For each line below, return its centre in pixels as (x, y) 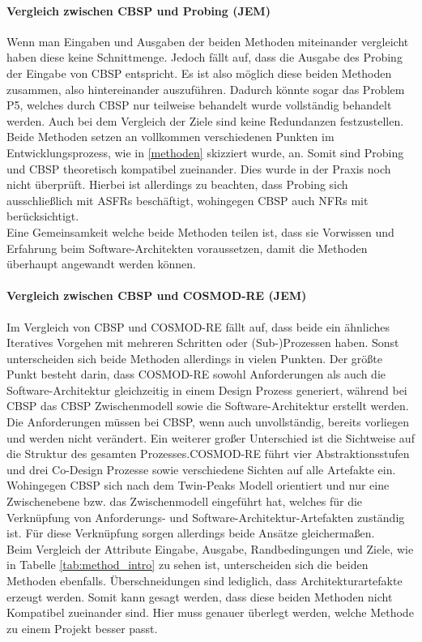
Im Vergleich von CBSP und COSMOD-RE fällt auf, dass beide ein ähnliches (198, 326)
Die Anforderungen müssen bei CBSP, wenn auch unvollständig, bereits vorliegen (208, 422)
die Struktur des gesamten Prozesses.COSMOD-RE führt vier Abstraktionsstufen (208, 454)
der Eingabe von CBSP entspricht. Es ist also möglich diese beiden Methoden (199, 73)
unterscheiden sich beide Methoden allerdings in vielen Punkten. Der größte (194, 358)
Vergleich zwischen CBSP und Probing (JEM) (139, 10)
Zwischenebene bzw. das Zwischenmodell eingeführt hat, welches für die (185, 501)
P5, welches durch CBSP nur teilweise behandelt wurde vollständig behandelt (199, 105)
